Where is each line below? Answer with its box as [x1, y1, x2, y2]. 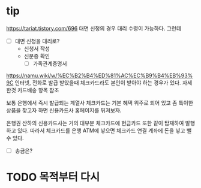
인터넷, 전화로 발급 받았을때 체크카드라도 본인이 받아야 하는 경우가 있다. [14, 79, 181, 86]
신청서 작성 [23, 45, 50, 52]
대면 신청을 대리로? [14, 37, 60, 44]
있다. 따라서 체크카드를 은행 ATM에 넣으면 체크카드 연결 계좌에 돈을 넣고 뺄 [17, 127, 192, 134]
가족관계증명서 [32, 60, 67, 67]
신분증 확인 [23, 53, 50, 59]
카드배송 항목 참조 [17, 87, 59, 94]
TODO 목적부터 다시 [6, 171, 100, 184]
